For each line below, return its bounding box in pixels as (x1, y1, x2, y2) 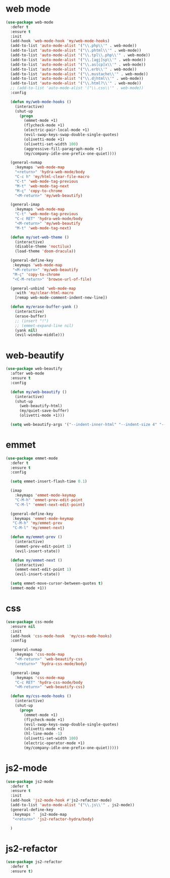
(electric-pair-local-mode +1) (24, 127, 90, 133)
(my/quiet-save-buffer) (19, 408, 70, 413)
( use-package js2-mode (6, 779, 53, 784)
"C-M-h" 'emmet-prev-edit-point (15, 497, 83, 503)
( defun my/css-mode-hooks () (10, 694, 72, 699)
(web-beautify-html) (19, 404, 63, 409)
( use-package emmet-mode (6, 456, 58, 461)
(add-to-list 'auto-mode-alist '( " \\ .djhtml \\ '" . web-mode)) (10, 76, 144, 81)
